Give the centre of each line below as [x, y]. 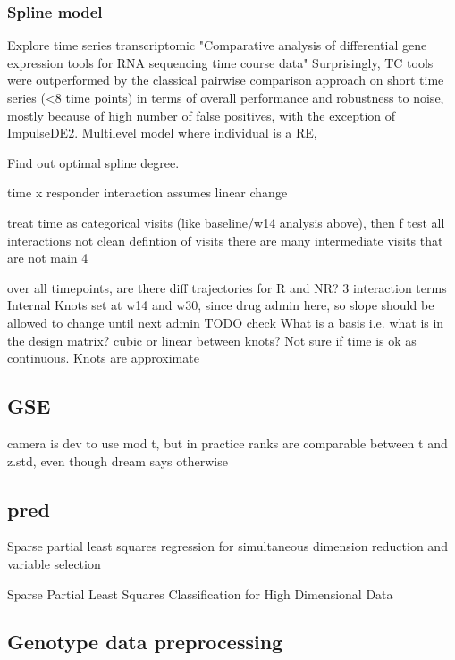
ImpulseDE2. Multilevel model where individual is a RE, [162, 133]
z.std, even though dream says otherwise [118, 460]
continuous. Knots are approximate [103, 358]
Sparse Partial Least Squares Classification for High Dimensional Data [200, 593]
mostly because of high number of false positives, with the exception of [202, 115]
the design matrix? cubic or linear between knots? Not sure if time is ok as [212, 340]
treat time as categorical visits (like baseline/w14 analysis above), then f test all [226, 222]
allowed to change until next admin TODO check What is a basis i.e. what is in [226, 322]
